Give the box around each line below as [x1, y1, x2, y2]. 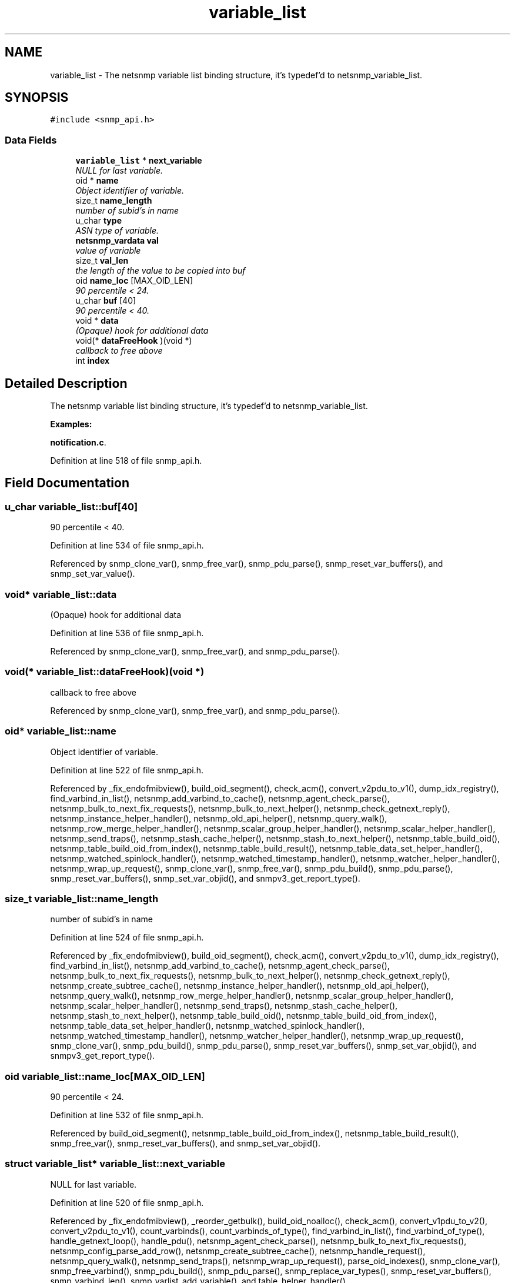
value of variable [75, 245, 141, 256]
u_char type [75, 215, 122, 226]
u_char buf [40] [75, 295, 136, 306]
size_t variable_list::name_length [5, 892, 159, 905]
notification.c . [50, 437, 106, 448]
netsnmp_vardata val [75, 235, 159, 246]
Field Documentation [5, 476, 129, 491]
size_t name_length [75, 195, 152, 206]
